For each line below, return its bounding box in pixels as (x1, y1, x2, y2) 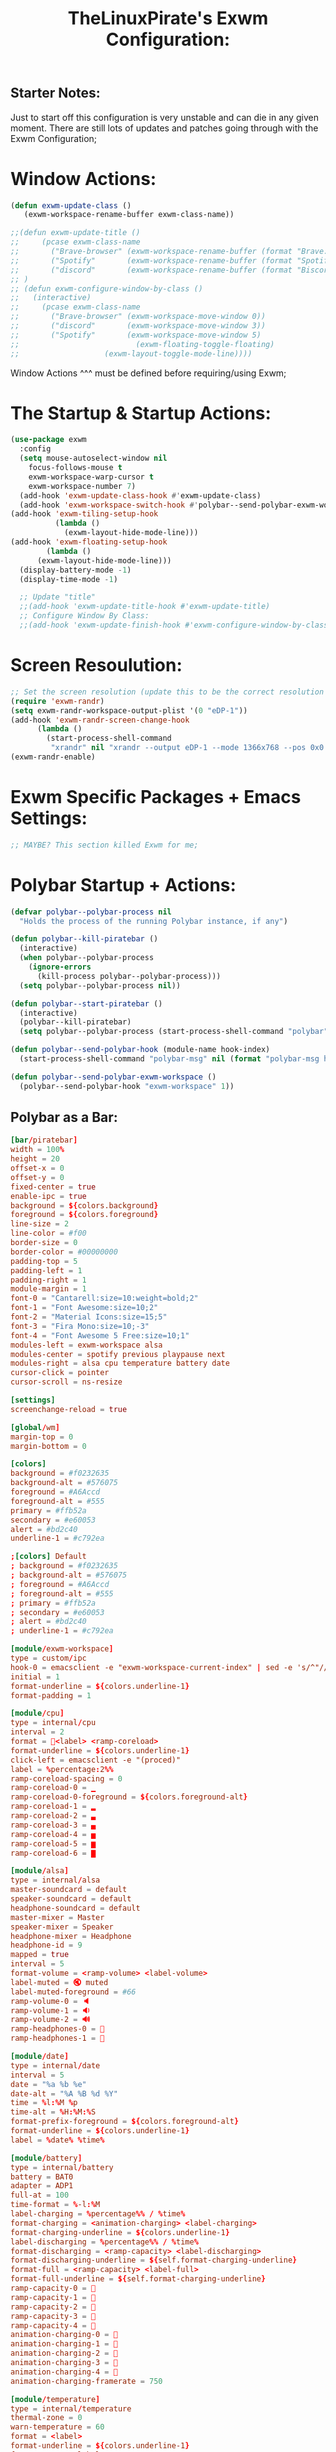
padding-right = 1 (10, 1275, 87, 1285)
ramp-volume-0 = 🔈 (10, 1996, 91, 2006)
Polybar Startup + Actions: (10, 873, 237, 896)
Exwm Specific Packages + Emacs (10, 786, 302, 809)
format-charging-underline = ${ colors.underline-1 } (10, 2227, 230, 2237)
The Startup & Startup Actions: (10, 402, 272, 424)
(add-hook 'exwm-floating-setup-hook (10, 537, 168, 547)
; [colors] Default (10, 1552, 87, 1562)
